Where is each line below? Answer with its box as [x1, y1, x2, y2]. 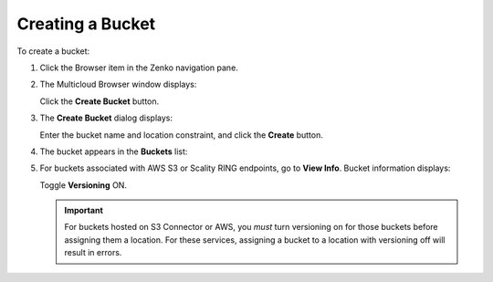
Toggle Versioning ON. [39, 179, 128, 191]
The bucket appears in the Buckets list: [39, 146, 188, 157]
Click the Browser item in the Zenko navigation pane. [39, 62, 239, 73]
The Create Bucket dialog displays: [39, 112, 173, 123]
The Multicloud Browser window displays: [39, 78, 197, 90]
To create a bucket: [16, 46, 90, 57]
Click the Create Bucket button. [39, 96, 160, 107]
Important [64, 205, 104, 216]
